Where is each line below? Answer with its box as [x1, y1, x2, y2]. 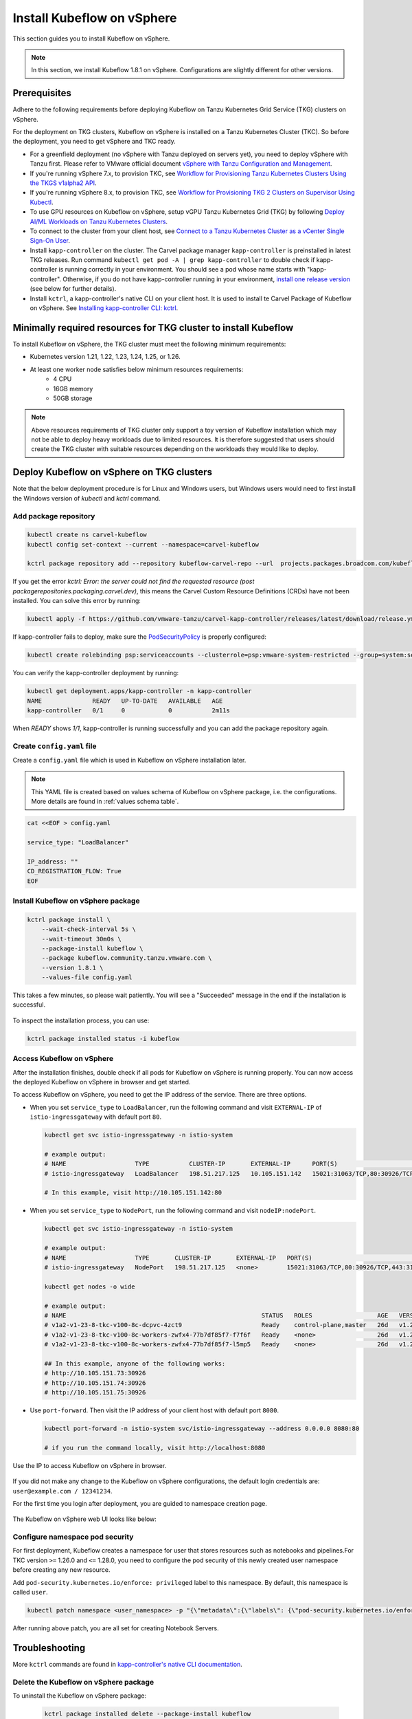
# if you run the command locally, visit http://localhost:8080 [44, 1444, 266, 1452]
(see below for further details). [30, 285, 117, 293]
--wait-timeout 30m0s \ [41, 935, 122, 943]
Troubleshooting [12, 1642, 86, 1654]
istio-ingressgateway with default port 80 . [30, 1113, 161, 1121]
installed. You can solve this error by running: [12, 597, 141, 605]
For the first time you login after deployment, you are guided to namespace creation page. [12, 1499, 268, 1507]
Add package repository [12, 511, 95, 521]
